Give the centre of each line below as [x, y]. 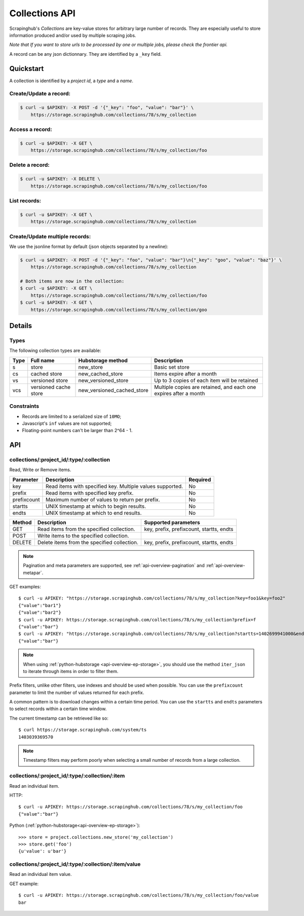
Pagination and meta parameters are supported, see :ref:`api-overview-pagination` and [114, 566]
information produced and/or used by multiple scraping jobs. [73, 35]
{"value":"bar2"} [40, 613]
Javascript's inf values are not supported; [67, 423]
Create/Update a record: [40, 94]
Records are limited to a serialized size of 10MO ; [72, 416]
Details [21, 326]
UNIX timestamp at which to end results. [94, 513]
